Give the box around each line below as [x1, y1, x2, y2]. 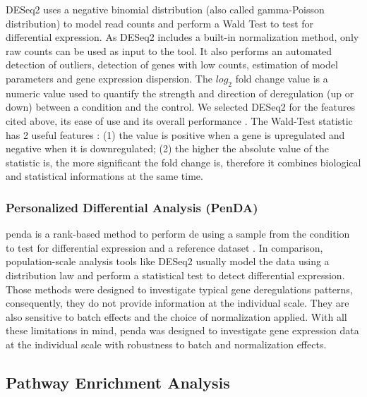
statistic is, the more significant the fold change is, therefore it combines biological [6, 154, 361, 169]
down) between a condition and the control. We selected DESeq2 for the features [6, 99, 355, 114]
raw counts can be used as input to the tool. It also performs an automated [6, 43, 332, 58]
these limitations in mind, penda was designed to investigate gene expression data [6, 323, 359, 338]
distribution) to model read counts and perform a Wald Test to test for [6, 16, 314, 30]
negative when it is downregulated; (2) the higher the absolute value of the [6, 141, 329, 156]
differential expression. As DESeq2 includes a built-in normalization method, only [6, 30, 359, 44]
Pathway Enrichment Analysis [6, 371, 230, 393]
